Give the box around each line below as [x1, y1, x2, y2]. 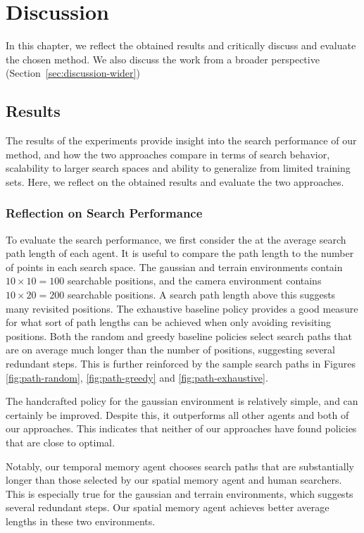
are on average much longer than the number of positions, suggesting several [6, 342, 336, 357]
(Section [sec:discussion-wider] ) [6, 65, 140, 80]
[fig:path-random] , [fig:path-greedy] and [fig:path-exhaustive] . [6, 370, 268, 384]
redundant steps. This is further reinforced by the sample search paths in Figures [6, 356, 356, 371]
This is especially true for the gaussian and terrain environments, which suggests [6, 486, 353, 501]
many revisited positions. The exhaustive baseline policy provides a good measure [6, 301, 358, 315]
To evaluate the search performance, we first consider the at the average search [6, 232, 346, 246]
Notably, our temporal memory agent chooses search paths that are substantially [6, 458, 354, 473]
